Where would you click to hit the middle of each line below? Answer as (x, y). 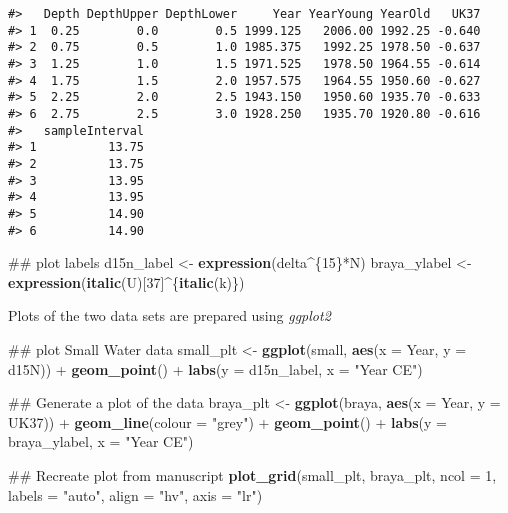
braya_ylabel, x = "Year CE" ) (101, 441)
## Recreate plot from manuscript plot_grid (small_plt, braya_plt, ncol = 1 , (252, 474)
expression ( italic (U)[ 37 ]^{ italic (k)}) (126, 281)
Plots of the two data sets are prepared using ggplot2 (169, 315)
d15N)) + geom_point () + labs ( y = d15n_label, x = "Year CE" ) (215, 368)
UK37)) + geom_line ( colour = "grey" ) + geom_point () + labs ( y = (228, 421)
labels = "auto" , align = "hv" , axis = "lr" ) (135, 494)
